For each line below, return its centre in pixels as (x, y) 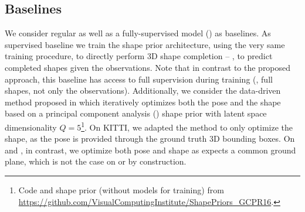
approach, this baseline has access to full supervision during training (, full (139, 79)
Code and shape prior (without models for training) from (121, 189)
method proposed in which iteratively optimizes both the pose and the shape (143, 102)
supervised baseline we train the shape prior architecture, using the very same (145, 44)
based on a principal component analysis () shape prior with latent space (136, 113)
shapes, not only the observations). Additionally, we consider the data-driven (143, 90)
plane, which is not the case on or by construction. (96, 161)
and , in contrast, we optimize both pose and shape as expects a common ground (150, 150)
